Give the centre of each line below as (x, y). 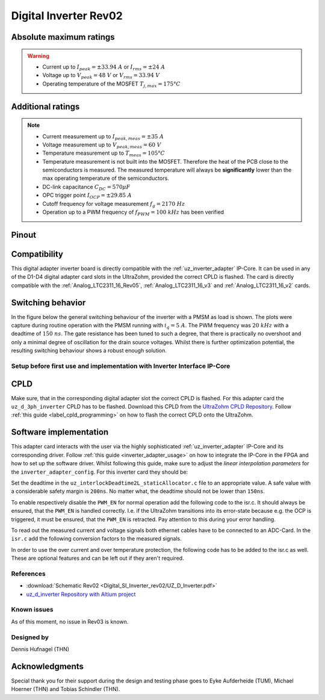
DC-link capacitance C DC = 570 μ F (86, 187)
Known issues (32, 610)
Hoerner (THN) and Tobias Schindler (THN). (66, 689)
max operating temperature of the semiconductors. (106, 178)
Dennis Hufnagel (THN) (40, 649)
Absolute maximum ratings (63, 37)
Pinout (24, 235)
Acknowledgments (48, 666)
